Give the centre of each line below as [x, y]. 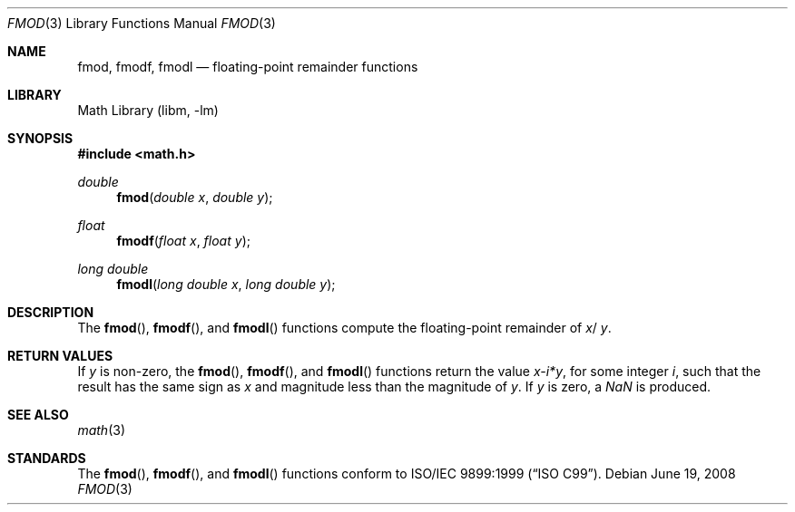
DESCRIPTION [51, 312]
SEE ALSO [38, 415]
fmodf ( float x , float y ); [183, 241]
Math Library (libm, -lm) [148, 110]
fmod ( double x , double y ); [195, 197]
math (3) [101, 430]
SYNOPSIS [40, 138]
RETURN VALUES [60, 356]
